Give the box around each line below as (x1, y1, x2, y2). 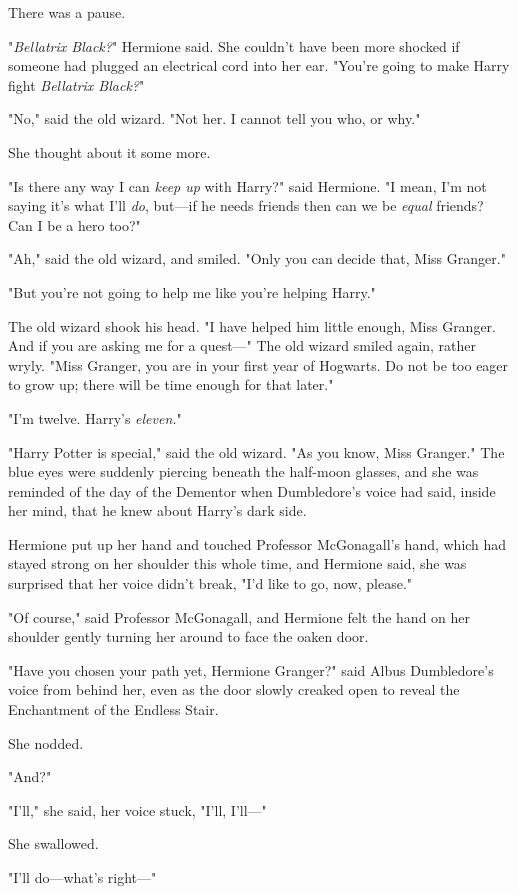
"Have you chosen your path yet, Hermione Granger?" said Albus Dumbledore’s (8, 659, 494, 680)
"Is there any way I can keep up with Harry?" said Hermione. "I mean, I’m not (8, 175, 487, 196)
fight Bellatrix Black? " (8, 74, 145, 95)
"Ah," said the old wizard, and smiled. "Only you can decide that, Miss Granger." (8, 248, 506, 269)
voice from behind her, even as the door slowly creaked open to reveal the (8, 679, 460, 700)
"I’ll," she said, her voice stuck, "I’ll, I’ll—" (8, 799, 267, 820)
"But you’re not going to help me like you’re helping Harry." (8, 281, 376, 302)
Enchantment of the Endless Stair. (8, 699, 219, 720)
